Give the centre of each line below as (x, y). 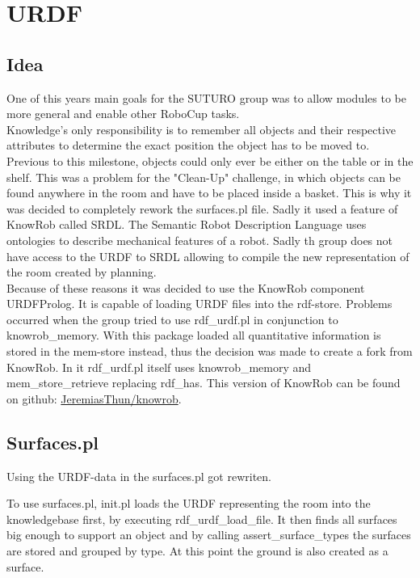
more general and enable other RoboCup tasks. (123, 114)
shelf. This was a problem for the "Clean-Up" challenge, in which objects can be (204, 177)
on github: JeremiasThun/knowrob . (94, 398)
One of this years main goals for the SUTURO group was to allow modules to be (206, 97)
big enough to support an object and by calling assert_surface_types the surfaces (209, 535)
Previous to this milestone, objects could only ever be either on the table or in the (210, 160)
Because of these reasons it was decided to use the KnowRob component (186, 287)
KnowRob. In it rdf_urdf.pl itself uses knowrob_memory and (159, 367)
